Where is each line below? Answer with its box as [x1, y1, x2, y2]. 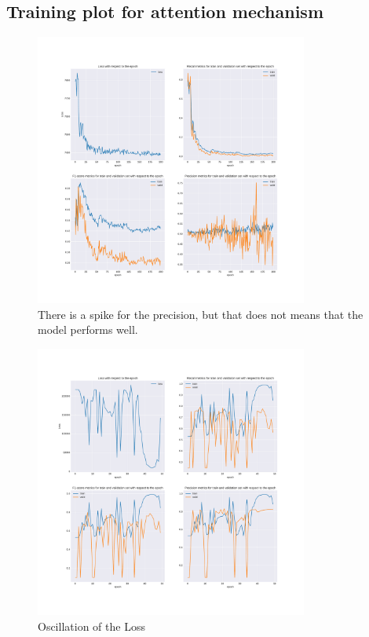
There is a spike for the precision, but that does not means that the [38, 306, 364, 322]
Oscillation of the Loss [38, 617, 145, 634]
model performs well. [38, 321, 138, 338]
